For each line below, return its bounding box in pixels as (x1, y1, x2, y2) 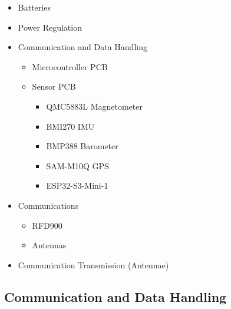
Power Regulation (18, 21, 82, 33)
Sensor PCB (32, 80, 76, 93)
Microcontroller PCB (32, 60, 108, 73)
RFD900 (32, 219, 62, 231)
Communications (18, 199, 79, 211)
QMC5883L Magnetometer (46, 100, 143, 112)
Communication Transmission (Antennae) (18, 258, 169, 271)
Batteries (18, 1, 51, 13)
